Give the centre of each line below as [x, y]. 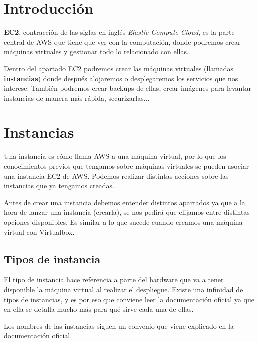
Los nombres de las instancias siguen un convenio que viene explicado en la [119, 325]
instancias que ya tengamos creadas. [59, 185]
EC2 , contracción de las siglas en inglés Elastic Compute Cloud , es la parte [119, 32]
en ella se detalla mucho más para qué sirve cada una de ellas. [99, 309]
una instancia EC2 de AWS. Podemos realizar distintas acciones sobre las [116, 175]
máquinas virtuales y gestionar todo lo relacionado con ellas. [96, 52]
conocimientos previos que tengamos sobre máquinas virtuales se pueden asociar [127, 166]
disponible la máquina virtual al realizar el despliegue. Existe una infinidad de [124, 289]
